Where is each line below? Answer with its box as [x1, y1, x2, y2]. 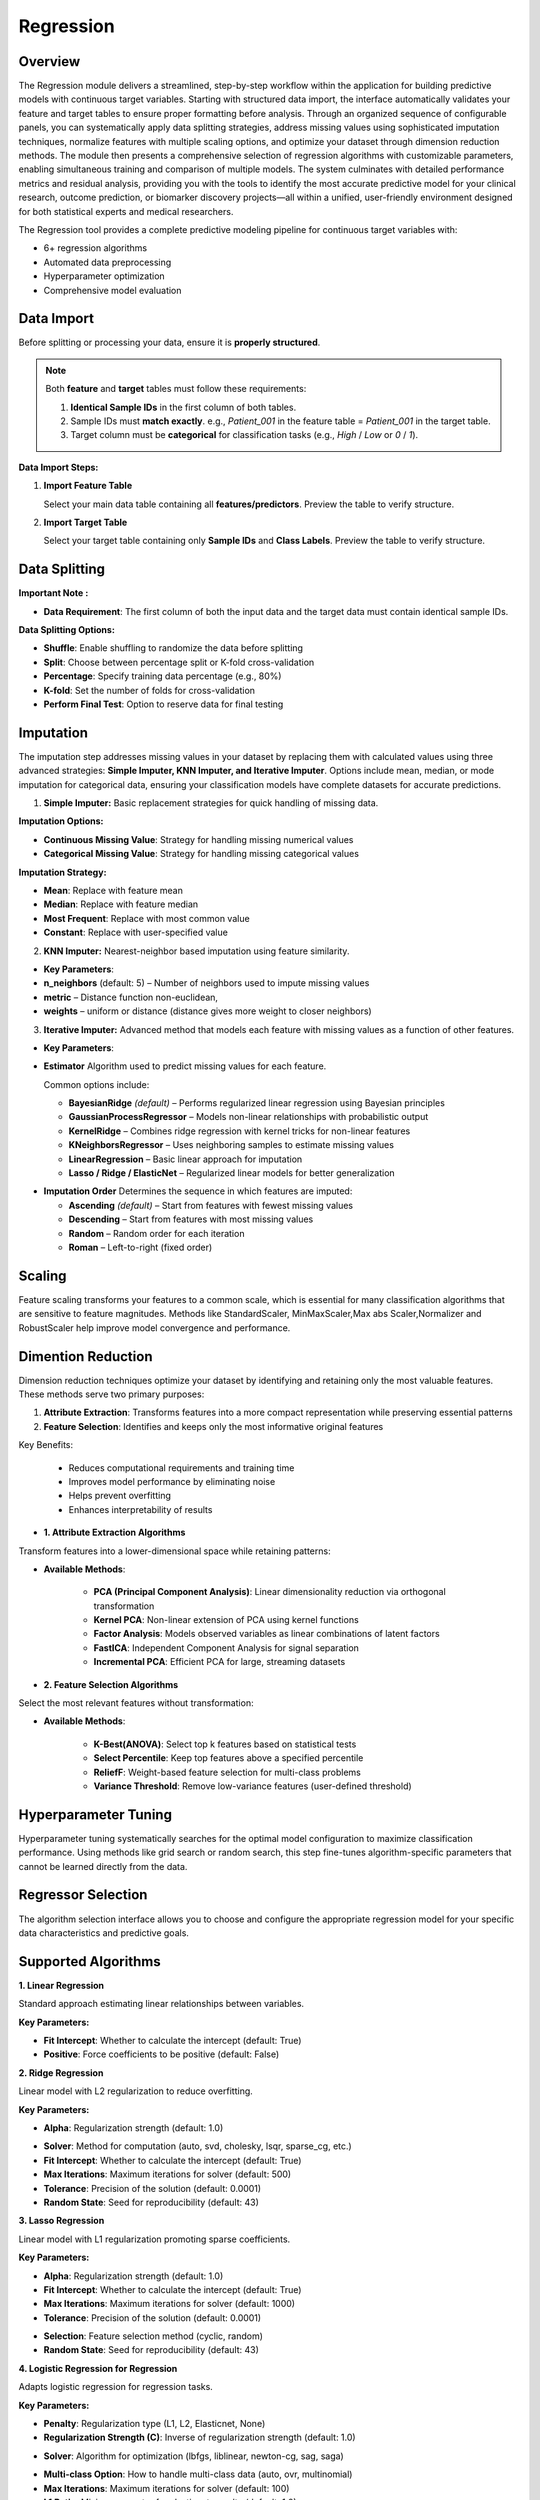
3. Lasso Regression [18, 2215, 105, 2227]
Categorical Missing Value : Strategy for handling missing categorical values [43, 848, 360, 860]
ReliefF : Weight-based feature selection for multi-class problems [93, 1766, 362, 1778]
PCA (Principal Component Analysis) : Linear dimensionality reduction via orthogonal [93, 1586, 447, 1598]
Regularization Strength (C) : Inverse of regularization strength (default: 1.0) [43, 2431, 356, 2444]
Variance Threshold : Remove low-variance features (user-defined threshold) [93, 1780, 412, 1792]
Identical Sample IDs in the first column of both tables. [70, 401, 297, 413]
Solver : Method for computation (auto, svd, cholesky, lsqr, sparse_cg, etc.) [43, 2140, 352, 2152]
